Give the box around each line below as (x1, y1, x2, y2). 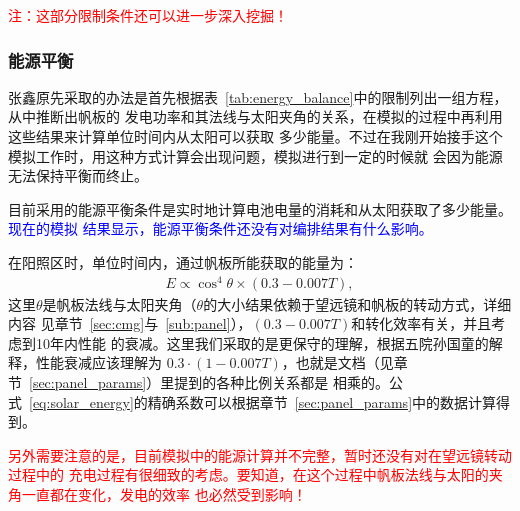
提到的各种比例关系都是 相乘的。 (174, 372, 389, 393)
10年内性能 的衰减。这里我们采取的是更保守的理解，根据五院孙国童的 (35, 332, 489, 353)
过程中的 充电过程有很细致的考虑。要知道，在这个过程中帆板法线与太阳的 (8, 464, 489, 485)
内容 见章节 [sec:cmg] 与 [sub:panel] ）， (8, 313, 252, 334)
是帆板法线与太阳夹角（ (42, 293, 197, 314)
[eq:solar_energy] (29, 391, 134, 412)
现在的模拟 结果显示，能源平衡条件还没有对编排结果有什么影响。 (8, 218, 433, 239)
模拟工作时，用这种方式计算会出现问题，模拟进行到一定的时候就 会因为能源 (8, 145, 503, 166)
